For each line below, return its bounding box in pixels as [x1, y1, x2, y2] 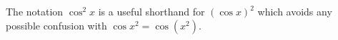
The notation [6, 4, 64, 18]
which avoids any [257, 4, 332, 18]
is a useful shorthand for [98, 4, 205, 18]
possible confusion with [6, 18, 107, 32]
